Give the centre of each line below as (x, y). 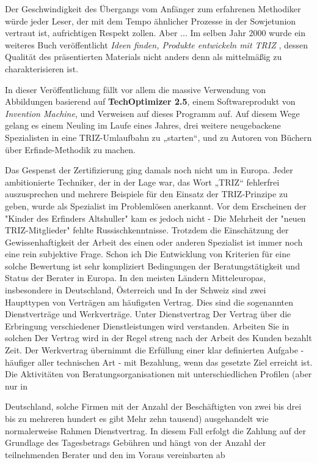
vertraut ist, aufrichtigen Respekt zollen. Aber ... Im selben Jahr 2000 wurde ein (155, 33)
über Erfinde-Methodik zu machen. (70, 149)
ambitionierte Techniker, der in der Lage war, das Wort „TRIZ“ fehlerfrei (142, 182)
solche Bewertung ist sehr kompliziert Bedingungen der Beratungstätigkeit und (152, 265)
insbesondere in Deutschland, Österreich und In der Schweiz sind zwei (136, 290)
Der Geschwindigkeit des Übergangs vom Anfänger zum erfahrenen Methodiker (153, 9)
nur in (16, 386)
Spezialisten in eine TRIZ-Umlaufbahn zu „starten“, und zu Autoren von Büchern (158, 137)
